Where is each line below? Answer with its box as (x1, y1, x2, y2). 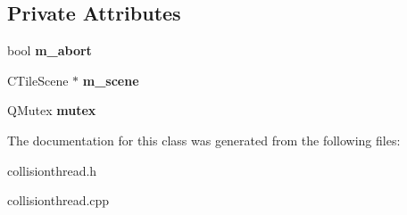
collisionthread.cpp (7, 191, 110, 210)
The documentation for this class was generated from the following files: (7, 130, 401, 149)
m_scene (82, 70, 139, 89)
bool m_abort (7, 41, 92, 60)
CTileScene (7, 70, 69, 89)
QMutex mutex (7, 101, 96, 120)
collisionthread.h (7, 161, 97, 179)
